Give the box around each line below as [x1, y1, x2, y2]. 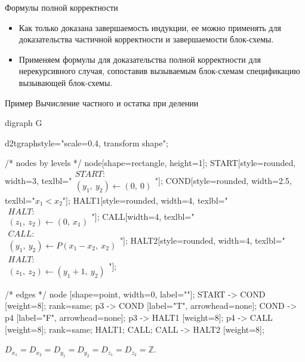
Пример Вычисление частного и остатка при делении [5, 96, 199, 109]
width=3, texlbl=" [5, 174, 72, 186]
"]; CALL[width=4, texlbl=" [91, 210, 195, 222]
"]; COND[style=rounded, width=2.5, [155, 174, 292, 186]
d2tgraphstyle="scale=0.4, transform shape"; [5, 136, 168, 149]
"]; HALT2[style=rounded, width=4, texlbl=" [119, 234, 285, 246]
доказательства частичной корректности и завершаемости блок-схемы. [19, 33, 274, 45]
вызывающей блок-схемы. [19, 76, 113, 88]
